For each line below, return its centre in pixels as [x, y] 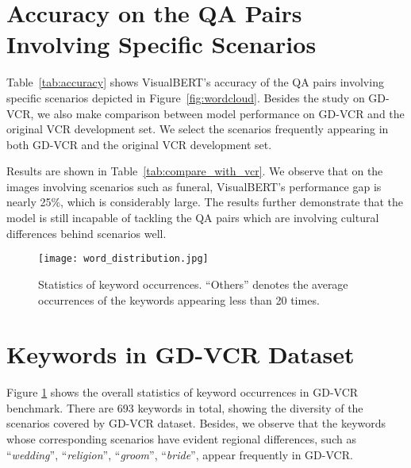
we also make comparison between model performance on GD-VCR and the [221, 113]
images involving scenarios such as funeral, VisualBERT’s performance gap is [194, 186]
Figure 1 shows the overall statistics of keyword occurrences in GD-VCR [182, 392]
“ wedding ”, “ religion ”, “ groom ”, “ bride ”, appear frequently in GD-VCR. [180, 454]
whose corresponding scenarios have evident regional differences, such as [181, 439]
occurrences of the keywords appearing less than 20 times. [179, 299]
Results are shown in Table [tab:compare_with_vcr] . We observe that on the [195, 171]
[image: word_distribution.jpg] [123, 259]
